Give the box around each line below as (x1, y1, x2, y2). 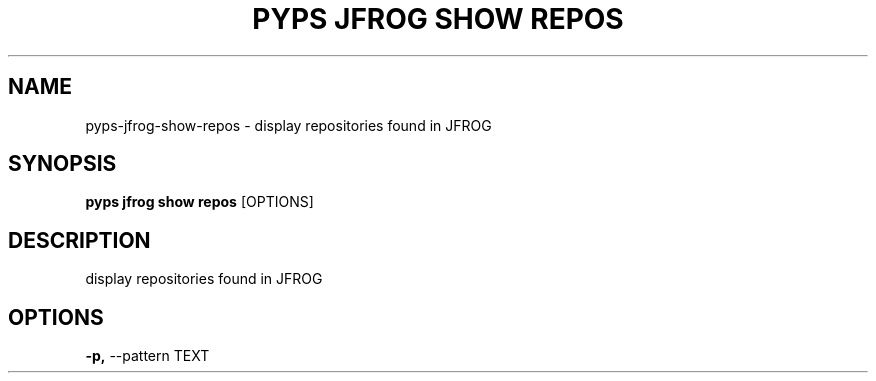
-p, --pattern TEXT (85, 347, 210, 365)
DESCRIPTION (8, 227, 151, 253)
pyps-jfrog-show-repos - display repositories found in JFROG (85, 116, 492, 134)
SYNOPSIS (8, 151, 117, 177)
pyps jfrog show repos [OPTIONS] (85, 193, 314, 211)
